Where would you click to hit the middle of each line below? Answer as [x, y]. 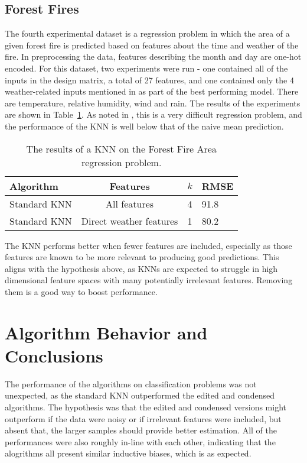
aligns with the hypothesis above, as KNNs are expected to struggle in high [141, 268]
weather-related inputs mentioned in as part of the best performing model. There [152, 91]
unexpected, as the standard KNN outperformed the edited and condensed [140, 395]
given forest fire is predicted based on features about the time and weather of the [152, 45]
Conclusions [54, 355]
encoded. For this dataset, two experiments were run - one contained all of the [146, 68]
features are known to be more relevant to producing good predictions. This [142, 257]
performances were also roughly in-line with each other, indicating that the [140, 441]
